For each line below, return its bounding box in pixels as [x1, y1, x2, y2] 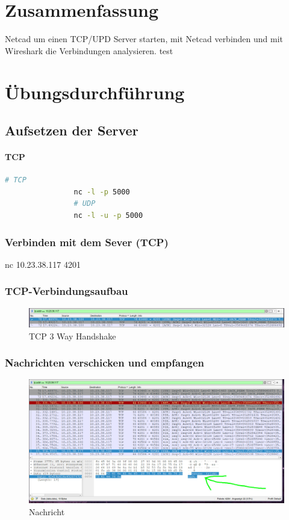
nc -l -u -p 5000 [73, 211, 143, 220]
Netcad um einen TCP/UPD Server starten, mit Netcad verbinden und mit [5, 32, 284, 45]
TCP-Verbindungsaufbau [5, 283, 128, 299]
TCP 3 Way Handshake [29, 329, 116, 342]
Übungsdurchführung [5, 79, 185, 104]
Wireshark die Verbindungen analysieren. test [5, 44, 173, 57]
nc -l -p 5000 [73, 187, 130, 196]
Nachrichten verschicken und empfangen [5, 355, 205, 370]
